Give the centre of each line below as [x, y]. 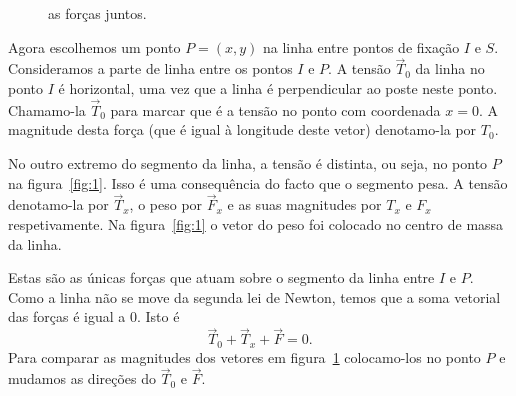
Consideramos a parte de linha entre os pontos [150, 68]
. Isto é [158, 316]
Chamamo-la [47, 109]
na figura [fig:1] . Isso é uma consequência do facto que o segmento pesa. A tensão [258, 182]
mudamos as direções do [82, 378]
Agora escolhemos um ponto [94, 46]
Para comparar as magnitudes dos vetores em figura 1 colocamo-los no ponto [244, 356]
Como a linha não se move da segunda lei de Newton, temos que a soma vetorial [254, 296]
